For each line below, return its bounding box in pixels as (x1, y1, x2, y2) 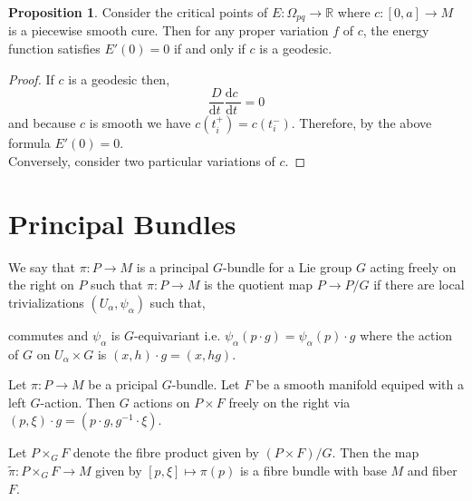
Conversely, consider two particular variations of (8, 151, 275, 170)
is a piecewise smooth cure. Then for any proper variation (8, 21, 329, 40)
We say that (8, 257, 75, 276)
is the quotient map (204, 275, 313, 294)
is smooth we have (89, 113, 191, 133)
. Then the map (332, 443, 419, 462)
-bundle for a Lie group (222, 257, 352, 276)
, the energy (362, 21, 429, 40)
